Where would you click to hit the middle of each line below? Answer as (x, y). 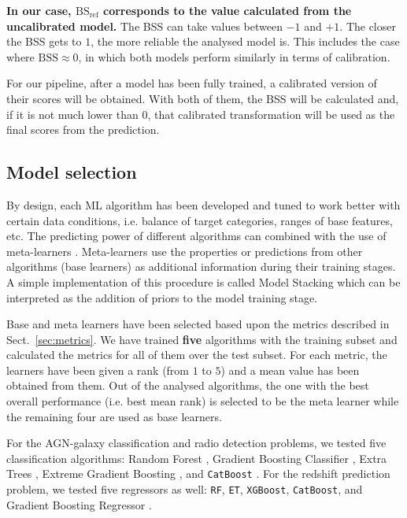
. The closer (368, 26)
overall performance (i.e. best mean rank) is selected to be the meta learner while (203, 401)
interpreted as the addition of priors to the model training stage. (162, 297)
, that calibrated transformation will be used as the (271, 114)
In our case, (39, 10)
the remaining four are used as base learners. (114, 416)
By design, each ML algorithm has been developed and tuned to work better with (203, 204)
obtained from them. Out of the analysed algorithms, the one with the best (188, 385)
